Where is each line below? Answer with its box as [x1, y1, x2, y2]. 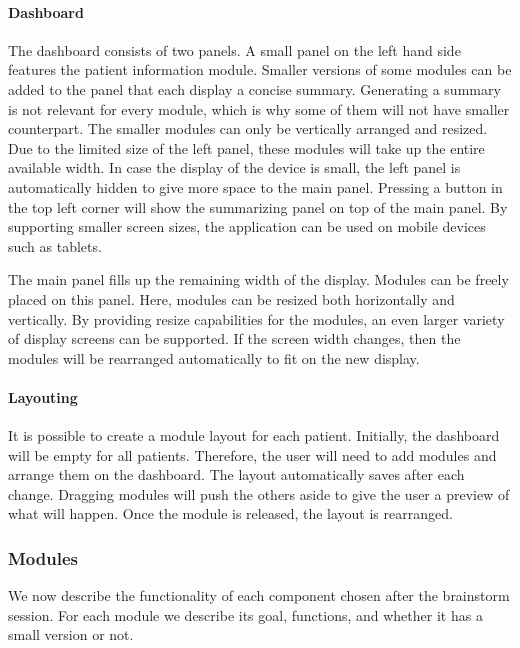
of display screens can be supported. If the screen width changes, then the [8, 328, 461, 349]
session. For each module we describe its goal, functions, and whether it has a [8, 604, 483, 625]
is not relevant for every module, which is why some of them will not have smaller [8, 98, 510, 119]
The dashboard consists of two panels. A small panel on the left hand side [8, 39, 461, 60]
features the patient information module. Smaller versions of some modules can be [8, 59, 512, 80]
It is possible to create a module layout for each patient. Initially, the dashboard [8, 425, 500, 446]
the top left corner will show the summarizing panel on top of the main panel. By [8, 196, 508, 217]
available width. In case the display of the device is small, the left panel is [8, 157, 461, 178]
